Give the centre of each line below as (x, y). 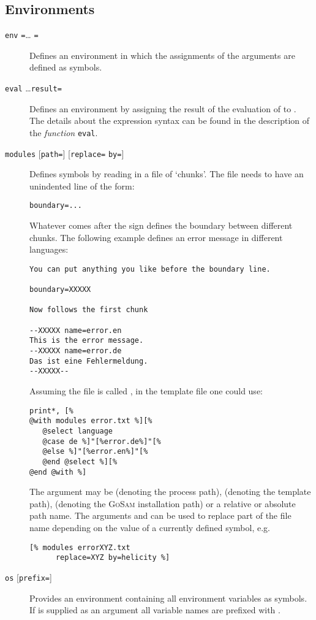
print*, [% (51, 411)
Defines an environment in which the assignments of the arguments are (162, 55)
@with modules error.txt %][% (91, 421)
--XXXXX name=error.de (76, 351)
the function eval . (64, 132)
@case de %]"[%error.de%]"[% (102, 441)
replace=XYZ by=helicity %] (113, 558)
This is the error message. (87, 341)
